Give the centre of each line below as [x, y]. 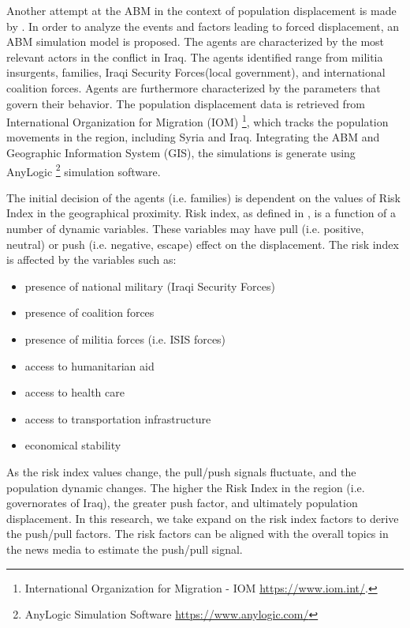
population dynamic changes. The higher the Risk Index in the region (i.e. [186, 487]
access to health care [75, 392]
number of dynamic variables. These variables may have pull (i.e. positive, [185, 229]
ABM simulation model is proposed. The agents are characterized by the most [196, 41]
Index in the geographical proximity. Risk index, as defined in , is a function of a [201, 213]
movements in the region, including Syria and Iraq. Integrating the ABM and [193, 137]
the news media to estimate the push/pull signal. [125, 549]
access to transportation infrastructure [118, 418]
